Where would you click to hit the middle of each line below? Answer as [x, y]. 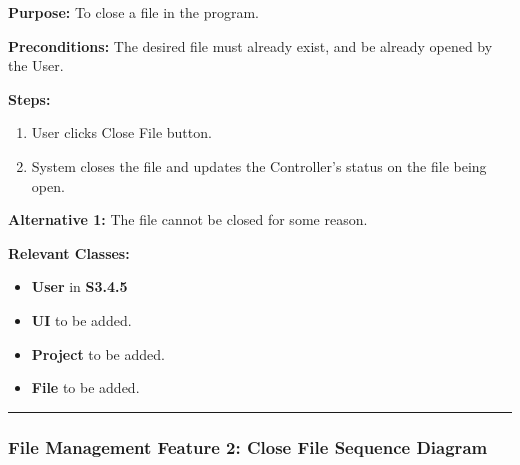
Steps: [29, 98]
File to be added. [85, 387]
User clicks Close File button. [121, 132]
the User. [36, 65]
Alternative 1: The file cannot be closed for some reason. [188, 219]
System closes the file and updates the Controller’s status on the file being [259, 165]
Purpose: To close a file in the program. [133, 12]
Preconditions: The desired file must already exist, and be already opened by [250, 45]
